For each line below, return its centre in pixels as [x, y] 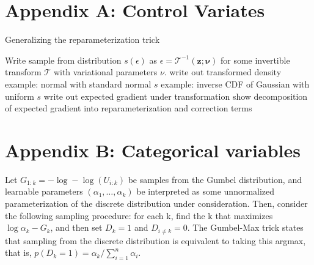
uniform [20, 96]
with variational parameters [105, 72]
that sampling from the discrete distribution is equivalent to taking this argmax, [155, 240]
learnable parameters [44, 191]
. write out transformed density [223, 72]
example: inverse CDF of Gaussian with [235, 84]
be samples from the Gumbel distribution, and [215, 179]
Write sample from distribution [63, 60]
